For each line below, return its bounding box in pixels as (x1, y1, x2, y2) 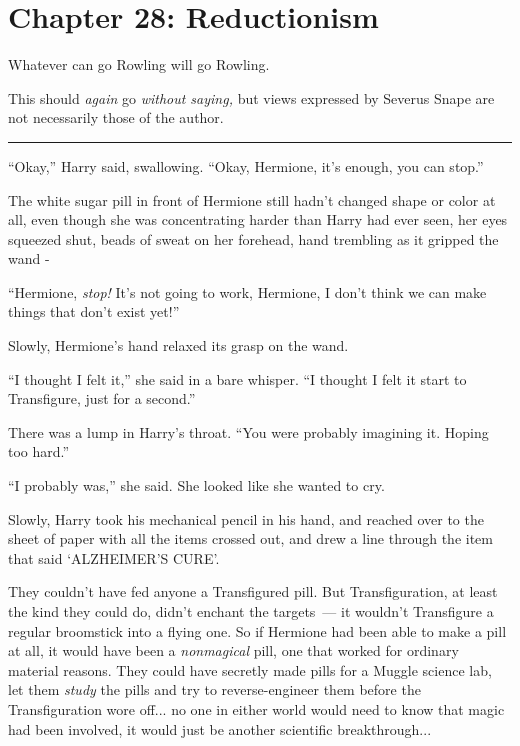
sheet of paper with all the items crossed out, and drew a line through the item (8, 528, 494, 549)
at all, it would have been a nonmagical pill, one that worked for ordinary (8, 640, 459, 661)
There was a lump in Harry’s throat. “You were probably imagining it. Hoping (8, 421, 489, 442)
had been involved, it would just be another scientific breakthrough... (8, 718, 432, 739)
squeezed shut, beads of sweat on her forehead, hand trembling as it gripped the (8, 228, 499, 249)
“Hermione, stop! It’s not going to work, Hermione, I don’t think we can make (8, 281, 487, 302)
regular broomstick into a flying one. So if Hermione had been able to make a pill (8, 620, 507, 641)
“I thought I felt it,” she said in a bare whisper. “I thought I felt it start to (8, 368, 467, 389)
